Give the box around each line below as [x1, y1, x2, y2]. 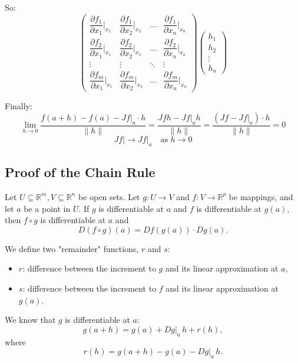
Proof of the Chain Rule [5, 163, 155, 181]
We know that [5, 313, 56, 326]
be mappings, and [229, 190, 293, 202]
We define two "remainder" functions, [5, 242, 139, 254]
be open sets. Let [78, 190, 140, 202]
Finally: [5, 100, 32, 112]
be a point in [24, 202, 71, 214]
